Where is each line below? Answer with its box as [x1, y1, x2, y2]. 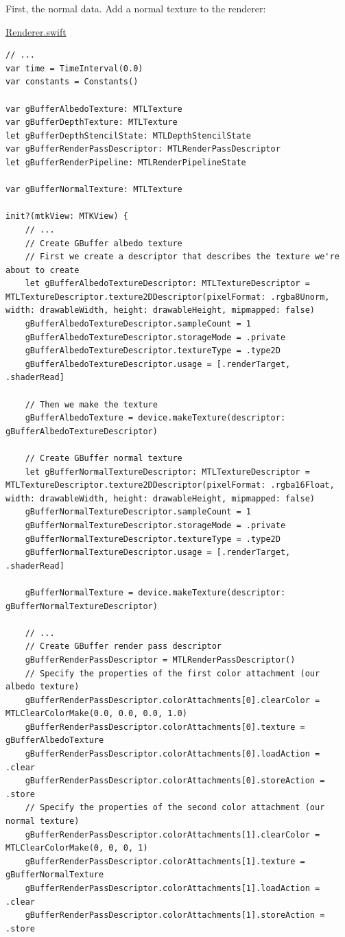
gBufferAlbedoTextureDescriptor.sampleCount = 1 [25, 319, 251, 329]
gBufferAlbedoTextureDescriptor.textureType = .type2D [25, 346, 281, 356]
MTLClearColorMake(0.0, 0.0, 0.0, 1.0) [5, 709, 187, 719]
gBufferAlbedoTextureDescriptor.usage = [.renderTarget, [25, 359, 291, 369]
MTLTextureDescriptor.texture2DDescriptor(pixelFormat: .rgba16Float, [5, 480, 335, 490]
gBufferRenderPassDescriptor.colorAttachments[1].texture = [25, 856, 305, 866]
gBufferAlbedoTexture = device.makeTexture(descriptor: [25, 413, 286, 423]
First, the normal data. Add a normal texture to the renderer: [5, 1, 266, 15]
